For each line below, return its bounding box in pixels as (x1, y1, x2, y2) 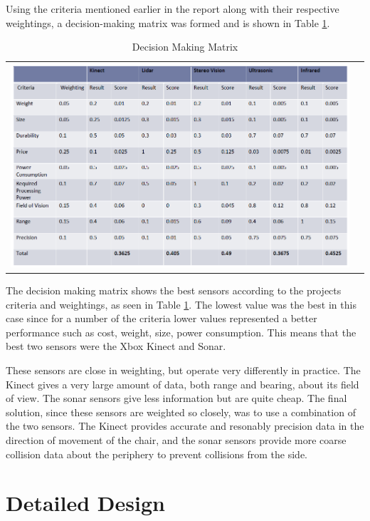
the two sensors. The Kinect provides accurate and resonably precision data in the (6, 418, 364, 433)
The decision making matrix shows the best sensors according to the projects (6, 283, 342, 298)
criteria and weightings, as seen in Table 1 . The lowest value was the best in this (6, 296, 356, 311)
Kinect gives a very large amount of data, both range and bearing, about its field (6, 376, 359, 391)
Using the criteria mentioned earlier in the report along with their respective (6, 1, 339, 16)
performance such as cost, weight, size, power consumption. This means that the (6, 324, 356, 339)
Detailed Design (6, 488, 165, 517)
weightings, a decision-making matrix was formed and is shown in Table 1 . (6, 15, 330, 30)
